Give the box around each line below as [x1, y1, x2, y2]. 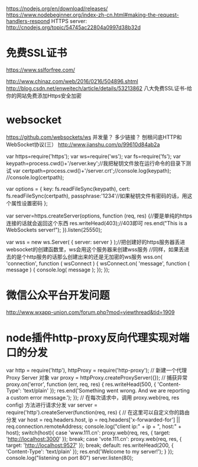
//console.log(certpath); [6, 174, 64, 181]
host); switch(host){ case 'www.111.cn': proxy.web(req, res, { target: [6, 429, 170, 436]
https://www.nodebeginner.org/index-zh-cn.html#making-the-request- [6, 11, 179, 18]
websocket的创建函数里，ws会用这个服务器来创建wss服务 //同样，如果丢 [6, 245, 184, 253]
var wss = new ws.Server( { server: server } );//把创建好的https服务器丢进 [6, 238, 186, 245]
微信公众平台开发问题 [6, 289, 111, 302]
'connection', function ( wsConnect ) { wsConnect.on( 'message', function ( [6, 260, 190, 267]
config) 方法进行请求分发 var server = [6, 401, 98, 408]
